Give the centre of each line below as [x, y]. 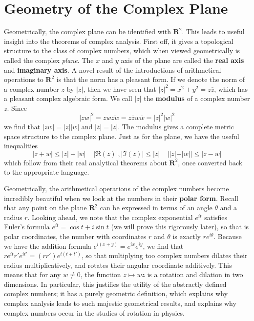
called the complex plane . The [49, 60]
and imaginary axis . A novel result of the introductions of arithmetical [113, 70]
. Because [228, 236]
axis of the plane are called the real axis [182, 60]
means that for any [32, 274]
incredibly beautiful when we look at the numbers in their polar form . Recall [121, 198]
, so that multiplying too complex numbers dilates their [164, 255]
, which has [231, 89]
